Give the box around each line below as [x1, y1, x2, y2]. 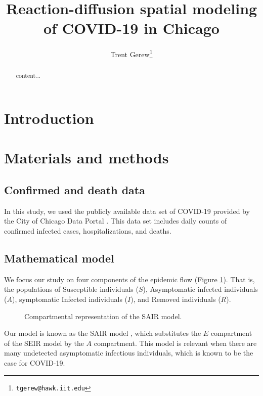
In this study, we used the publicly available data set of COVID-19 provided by [4, 205, 250, 216]
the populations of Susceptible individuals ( [4, 284, 139, 294]
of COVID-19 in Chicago [43, 18, 220, 38]
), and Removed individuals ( [130, 293, 221, 304]
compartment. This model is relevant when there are [94, 337, 257, 348]
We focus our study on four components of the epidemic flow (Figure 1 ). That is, [4, 274, 255, 284]
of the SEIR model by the [4, 337, 84, 348]
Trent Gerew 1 [110, 48, 153, 59]
